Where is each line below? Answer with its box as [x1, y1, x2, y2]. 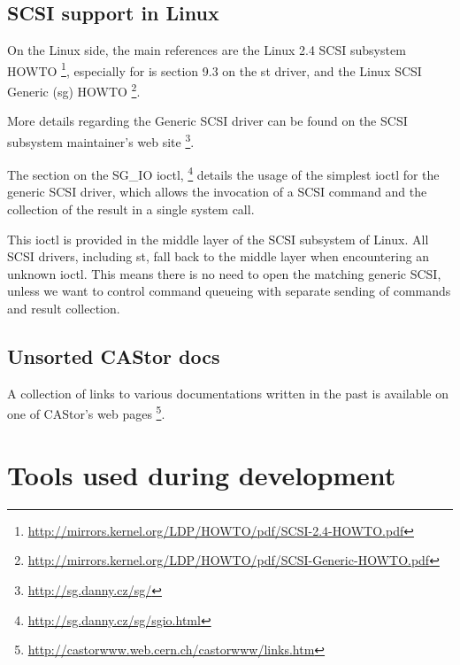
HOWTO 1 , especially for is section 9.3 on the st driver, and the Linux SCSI [7, 58, 422, 80]
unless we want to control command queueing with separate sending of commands [7, 282, 451, 300]
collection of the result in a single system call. [7, 199, 255, 218]
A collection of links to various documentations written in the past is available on [7, 383, 449, 402]
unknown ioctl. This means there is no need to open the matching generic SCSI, [7, 264, 441, 282]
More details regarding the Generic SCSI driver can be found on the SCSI [7, 112, 408, 130]
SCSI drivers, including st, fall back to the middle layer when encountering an [7, 247, 430, 266]
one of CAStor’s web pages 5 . [7, 402, 165, 422]
